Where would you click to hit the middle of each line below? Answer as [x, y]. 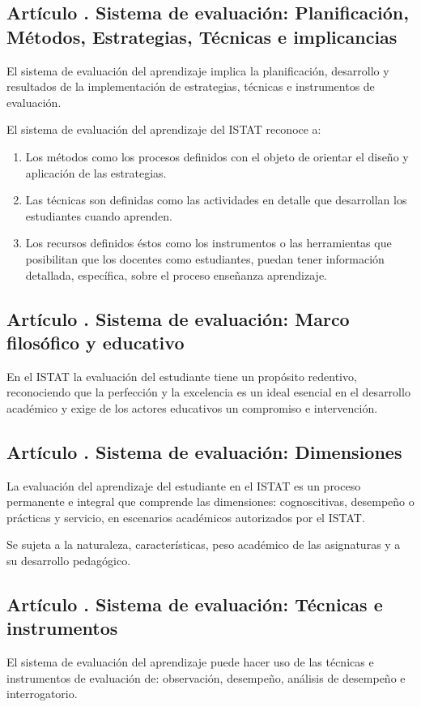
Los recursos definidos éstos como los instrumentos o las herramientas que [208, 243]
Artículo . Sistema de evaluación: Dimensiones [204, 451]
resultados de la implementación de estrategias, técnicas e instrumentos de [191, 86]
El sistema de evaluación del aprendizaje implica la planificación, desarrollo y [198, 70]
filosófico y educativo [96, 342]
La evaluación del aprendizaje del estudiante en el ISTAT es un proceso [184, 485]
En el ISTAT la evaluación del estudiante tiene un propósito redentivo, [182, 376]
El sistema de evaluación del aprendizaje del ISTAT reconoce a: [164, 129]
